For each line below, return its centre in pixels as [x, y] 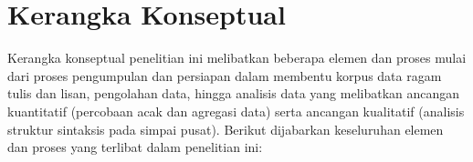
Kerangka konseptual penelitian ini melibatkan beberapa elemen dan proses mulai [237, 58]
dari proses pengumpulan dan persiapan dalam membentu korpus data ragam [225, 75]
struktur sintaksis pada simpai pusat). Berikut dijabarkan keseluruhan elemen [226, 129]
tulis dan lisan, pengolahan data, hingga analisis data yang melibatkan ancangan [234, 93]
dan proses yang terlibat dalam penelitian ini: [135, 147]
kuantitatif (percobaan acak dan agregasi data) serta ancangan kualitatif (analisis [236, 111]
